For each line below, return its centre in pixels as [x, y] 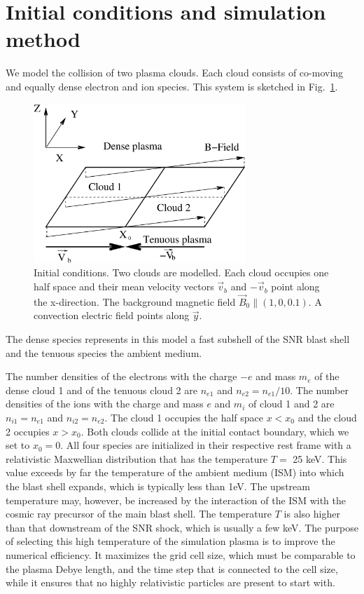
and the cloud [327, 418]
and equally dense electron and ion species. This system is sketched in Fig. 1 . [172, 86]
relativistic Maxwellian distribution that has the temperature [137, 458]
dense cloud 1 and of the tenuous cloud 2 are [101, 390]
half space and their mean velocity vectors [124, 286]
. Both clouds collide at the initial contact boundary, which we [215, 431]
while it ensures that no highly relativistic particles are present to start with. [170, 582]
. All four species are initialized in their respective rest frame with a [206, 445]
